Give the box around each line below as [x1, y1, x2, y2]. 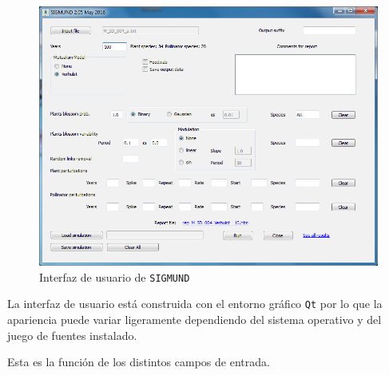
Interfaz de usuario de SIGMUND [39, 268, 190, 285]
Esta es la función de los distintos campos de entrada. [7, 353, 270, 370]
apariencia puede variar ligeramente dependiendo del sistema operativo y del [7, 310, 382, 327]
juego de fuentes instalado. [7, 326, 137, 343]
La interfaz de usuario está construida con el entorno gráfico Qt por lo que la [7, 295, 383, 312]
